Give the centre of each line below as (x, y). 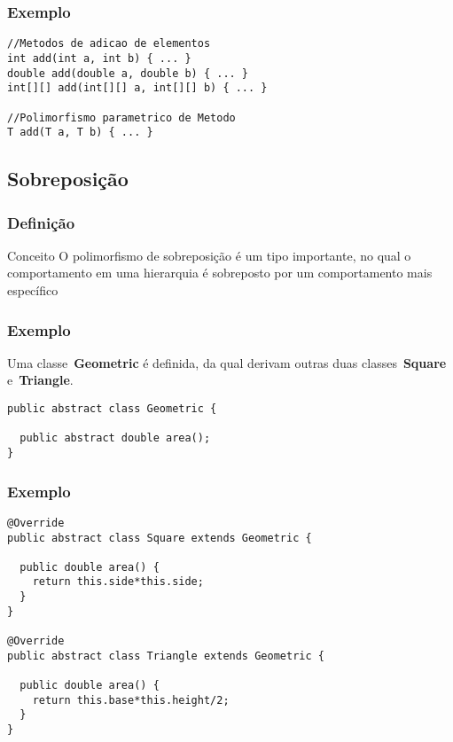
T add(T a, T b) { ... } (80, 133)
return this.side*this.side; (118, 582)
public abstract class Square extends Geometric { (160, 538)
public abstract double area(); (115, 438)
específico (33, 290)
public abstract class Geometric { (112, 409)
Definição (41, 222)
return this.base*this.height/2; (131, 700)
